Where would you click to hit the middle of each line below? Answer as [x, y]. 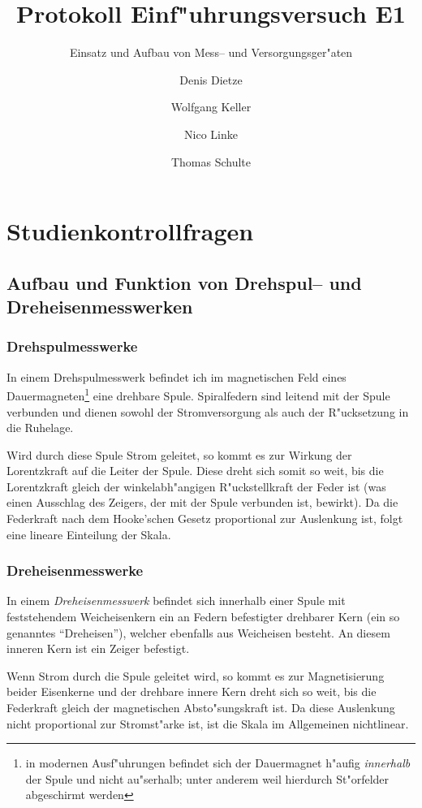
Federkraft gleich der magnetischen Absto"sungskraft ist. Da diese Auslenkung [201, 708]
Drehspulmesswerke [72, 346]
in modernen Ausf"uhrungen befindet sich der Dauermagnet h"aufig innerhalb [218, 763]
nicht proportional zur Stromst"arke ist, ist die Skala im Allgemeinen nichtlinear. [208, 723]
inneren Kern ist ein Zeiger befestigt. [98, 648]
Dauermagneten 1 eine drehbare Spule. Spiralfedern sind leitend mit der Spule [198, 394]
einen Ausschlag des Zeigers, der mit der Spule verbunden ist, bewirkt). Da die [202, 502]
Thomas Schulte [211, 161]
